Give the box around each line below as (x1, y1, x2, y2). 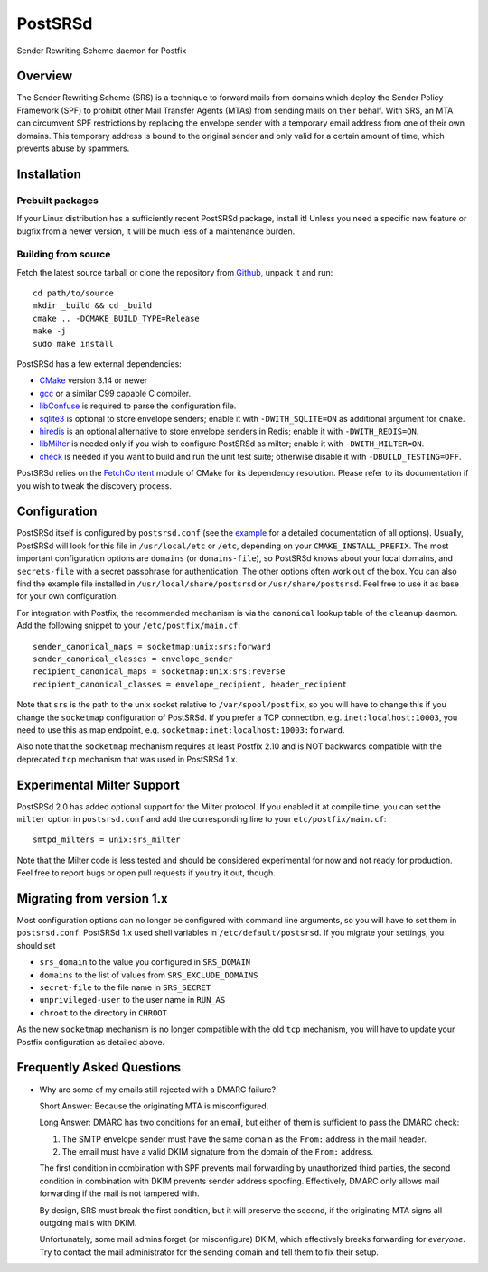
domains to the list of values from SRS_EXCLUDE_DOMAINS (39, 969, 258, 980)
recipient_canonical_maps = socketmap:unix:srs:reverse (33, 667, 286, 677)
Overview (16, 69, 73, 84)
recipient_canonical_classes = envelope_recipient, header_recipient (33, 678, 348, 689)
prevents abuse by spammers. (16, 143, 130, 154)
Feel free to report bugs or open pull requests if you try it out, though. (16, 867, 276, 878)
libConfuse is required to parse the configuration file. (39, 400, 237, 411)
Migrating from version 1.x (16, 891, 168, 906)
